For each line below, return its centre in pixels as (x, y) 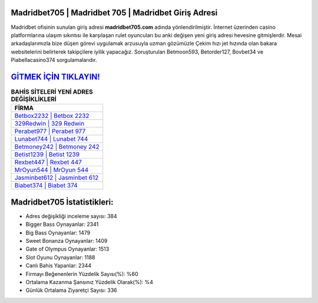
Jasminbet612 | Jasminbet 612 (57, 178)
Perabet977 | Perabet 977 (50, 131)
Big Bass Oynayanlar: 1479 (58, 232)
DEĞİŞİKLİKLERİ (34, 99)
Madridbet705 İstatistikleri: (62, 202)
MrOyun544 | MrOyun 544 (52, 170)
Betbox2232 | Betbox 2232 (52, 116)
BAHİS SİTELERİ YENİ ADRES (52, 92)
